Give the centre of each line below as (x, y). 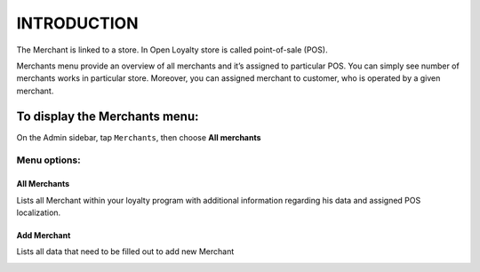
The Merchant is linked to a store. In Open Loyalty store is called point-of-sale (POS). (172, 50)
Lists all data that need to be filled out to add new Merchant (125, 252)
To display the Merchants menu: (108, 116)
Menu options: (48, 160)
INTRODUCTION (77, 23)
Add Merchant (44, 235)
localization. (39, 212)
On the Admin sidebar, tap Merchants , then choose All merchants (139, 137)
